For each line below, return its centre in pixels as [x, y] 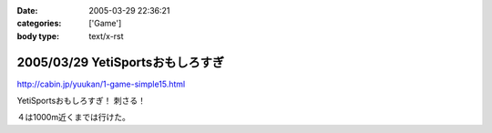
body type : [38, 36]
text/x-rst [106, 36]
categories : [39, 24]
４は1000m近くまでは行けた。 [74, 118]
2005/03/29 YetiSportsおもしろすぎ [121, 62]
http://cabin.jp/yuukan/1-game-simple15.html [101, 84]
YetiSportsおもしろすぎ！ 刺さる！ [81, 101]
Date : [27, 10]
